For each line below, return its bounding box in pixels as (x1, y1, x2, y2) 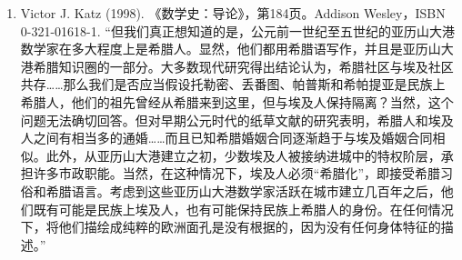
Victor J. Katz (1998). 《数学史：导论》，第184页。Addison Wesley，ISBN (20, 4, 446, 22)
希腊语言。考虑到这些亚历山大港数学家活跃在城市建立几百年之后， (45, 181, 441, 200)
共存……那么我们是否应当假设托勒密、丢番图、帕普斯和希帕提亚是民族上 (20, 75, 446, 94)
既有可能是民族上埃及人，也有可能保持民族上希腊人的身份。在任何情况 (33, 199, 454, 218)
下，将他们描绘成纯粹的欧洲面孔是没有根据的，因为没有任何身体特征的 (20, 217, 441, 236)
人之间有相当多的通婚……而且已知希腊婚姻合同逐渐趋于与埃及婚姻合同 (20, 128, 433, 147)
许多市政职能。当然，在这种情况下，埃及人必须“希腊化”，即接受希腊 (33, 164, 441, 183)
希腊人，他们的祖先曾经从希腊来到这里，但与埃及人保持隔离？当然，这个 (20, 92, 454, 111)
